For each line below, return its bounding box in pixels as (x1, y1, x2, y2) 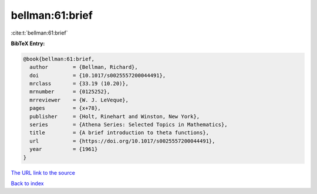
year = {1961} (29, 146, 98, 152)
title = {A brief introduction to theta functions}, (29, 130, 210, 136)
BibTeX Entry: (11, 40, 45, 47)
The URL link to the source (11, 169, 76, 176)
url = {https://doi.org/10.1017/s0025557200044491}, (29, 138, 215, 144)
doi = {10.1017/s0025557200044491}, (29, 72, 166, 79)
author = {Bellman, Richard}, (29, 64, 138, 70)
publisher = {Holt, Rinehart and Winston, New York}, (29, 113, 200, 120)
